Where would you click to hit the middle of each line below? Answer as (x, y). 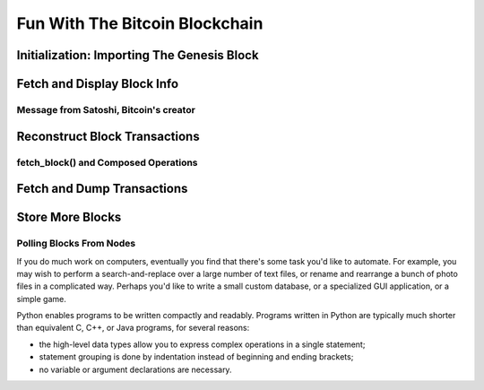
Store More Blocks (69, 217)
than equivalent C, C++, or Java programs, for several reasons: (133, 328)
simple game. (42, 299)
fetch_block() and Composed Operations (107, 162)
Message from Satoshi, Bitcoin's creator (106, 109)
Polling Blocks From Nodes (76, 244)
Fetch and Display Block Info (98, 84)
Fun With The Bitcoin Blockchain (140, 23)
